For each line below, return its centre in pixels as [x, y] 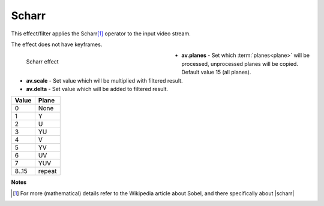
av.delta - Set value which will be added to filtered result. [97, 89]
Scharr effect [43, 62]
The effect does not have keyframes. [57, 44]
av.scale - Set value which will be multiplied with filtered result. [104, 80]
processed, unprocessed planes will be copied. [240, 63]
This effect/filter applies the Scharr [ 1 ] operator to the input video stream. [101, 34]
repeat [47, 171]
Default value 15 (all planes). [216, 72]
